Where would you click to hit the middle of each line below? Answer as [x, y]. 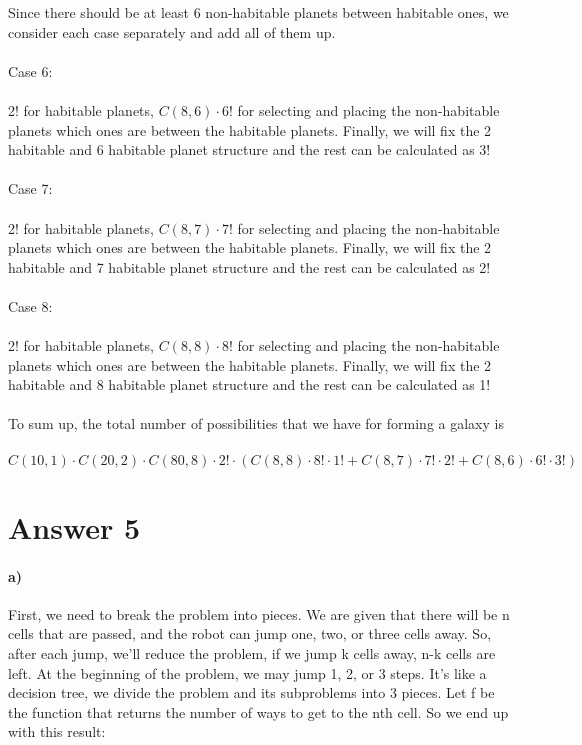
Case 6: [30, 70]
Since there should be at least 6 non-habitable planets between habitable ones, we [258, 12]
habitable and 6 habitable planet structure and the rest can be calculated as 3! [249, 149]
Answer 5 [74, 526]
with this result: [57, 731]
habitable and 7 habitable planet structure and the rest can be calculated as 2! [249, 266]
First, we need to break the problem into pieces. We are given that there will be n [259, 613]
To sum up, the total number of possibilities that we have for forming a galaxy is [256, 423]
